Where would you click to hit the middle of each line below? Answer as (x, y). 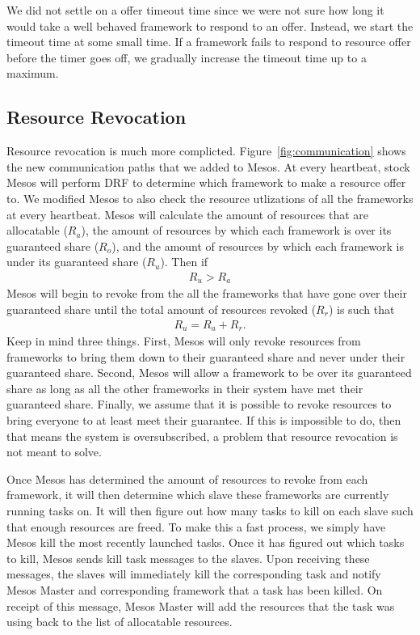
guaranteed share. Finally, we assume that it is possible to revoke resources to (199, 404)
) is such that (361, 309)
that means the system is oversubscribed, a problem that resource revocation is (202, 436)
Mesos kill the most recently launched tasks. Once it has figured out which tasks (206, 542)
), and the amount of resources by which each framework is (258, 246)
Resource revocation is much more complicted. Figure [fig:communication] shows (206, 151)
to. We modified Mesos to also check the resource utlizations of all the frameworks (210, 198)
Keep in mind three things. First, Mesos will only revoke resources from (184, 341)
